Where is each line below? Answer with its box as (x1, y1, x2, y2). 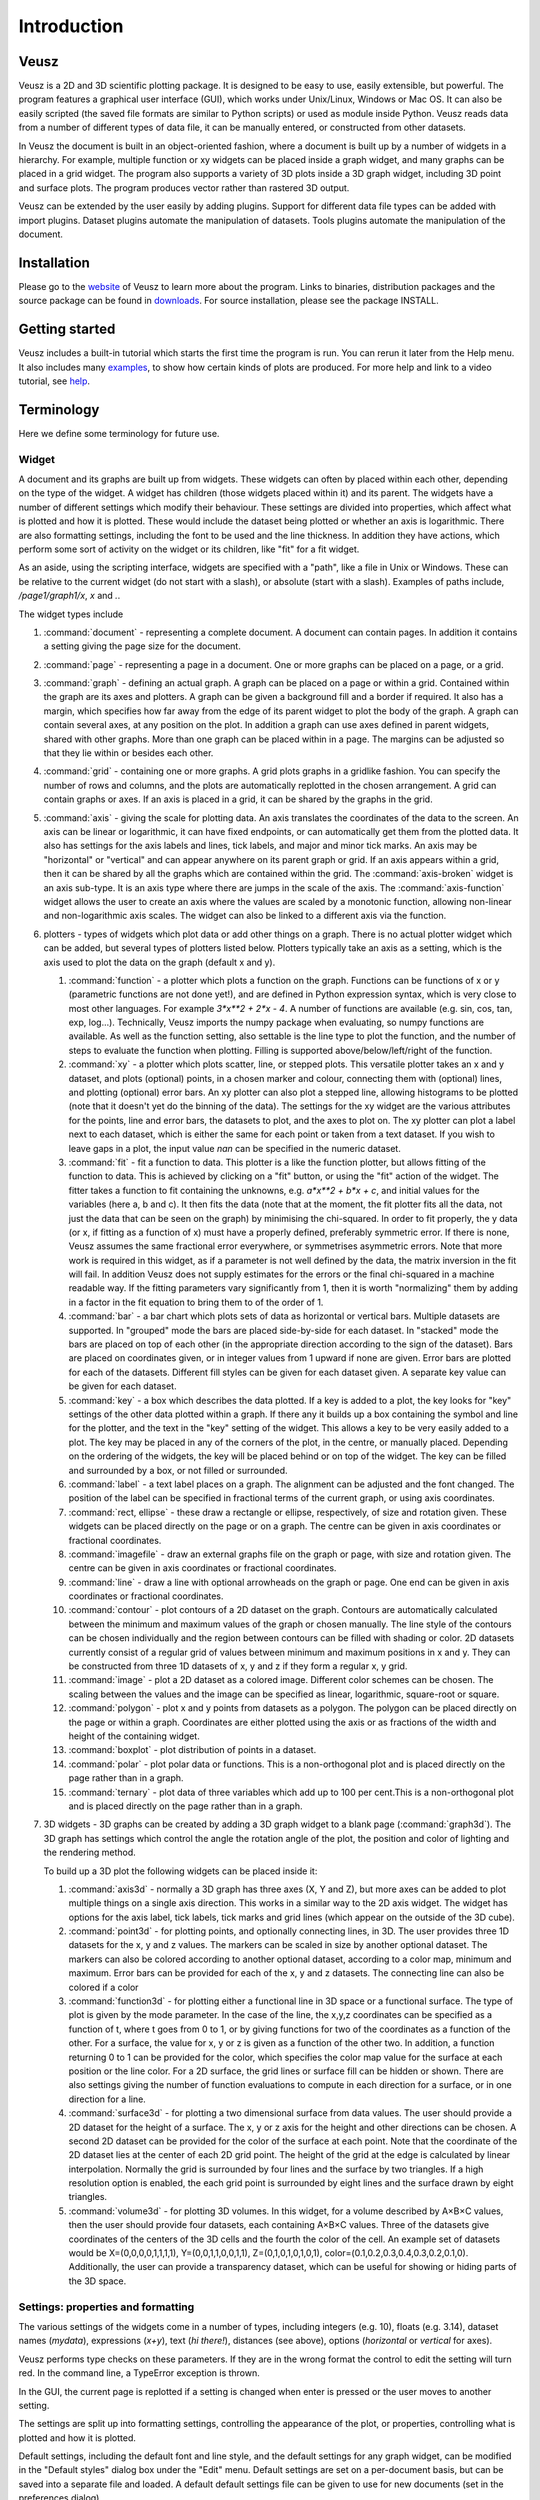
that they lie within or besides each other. (43, 747, 214, 759)
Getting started (18, 321, 116, 338)
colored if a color (68, 1981, 139, 1993)
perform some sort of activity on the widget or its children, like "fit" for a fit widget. (18, 543, 360, 555)
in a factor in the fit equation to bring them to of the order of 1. (68, 1296, 324, 1308)
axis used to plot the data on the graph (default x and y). (43, 956, 276, 968)
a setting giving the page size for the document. (43, 640, 242, 652)
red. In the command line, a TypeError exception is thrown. (18, 2367, 260, 2379)
